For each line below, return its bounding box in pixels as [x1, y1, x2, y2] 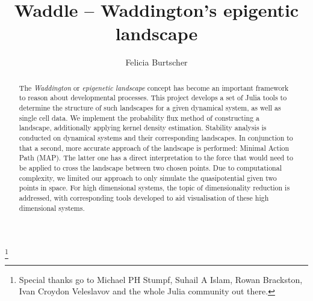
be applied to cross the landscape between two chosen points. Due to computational [19, 162, 282, 172]
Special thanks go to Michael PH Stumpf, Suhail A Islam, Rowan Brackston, [19, 273, 303, 285]
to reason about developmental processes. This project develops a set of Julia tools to [19, 93, 287, 103]
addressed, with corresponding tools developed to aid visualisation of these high [19, 192, 269, 202]
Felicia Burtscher [125, 56, 188, 68]
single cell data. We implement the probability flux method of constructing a [19, 112, 260, 123]
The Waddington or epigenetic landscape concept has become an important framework [19, 82, 289, 93]
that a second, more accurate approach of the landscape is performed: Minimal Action [19, 142, 290, 153]
